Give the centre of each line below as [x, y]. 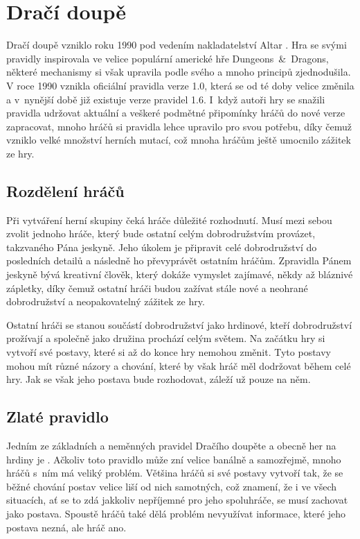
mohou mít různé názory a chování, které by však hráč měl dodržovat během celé [179, 365]
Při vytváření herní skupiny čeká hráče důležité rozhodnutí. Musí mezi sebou [169, 220]
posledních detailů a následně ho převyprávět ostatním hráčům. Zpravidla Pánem [179, 260]
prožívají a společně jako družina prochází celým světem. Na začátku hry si [166, 338]
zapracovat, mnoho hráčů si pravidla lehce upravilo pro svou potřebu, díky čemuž [179, 126]
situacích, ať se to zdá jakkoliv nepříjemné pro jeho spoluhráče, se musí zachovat [177, 500]
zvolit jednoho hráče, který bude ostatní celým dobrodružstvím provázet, [161, 233]
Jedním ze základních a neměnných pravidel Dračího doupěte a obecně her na [171, 445]
